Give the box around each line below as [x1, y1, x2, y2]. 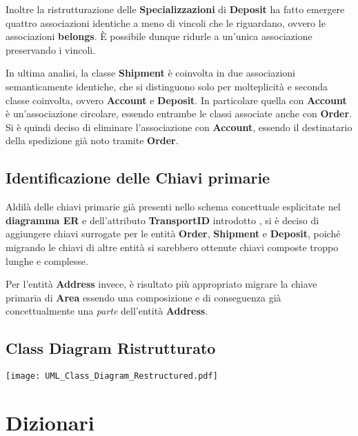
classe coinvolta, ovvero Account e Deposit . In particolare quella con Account [6, 92, 347, 107]
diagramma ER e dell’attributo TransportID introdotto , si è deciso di [6, 212, 319, 227]
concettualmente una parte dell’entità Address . [6, 304, 208, 318]
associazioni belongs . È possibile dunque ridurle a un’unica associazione [6, 29, 312, 43]
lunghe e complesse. [6, 253, 88, 268]
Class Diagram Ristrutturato [6, 337, 216, 359]
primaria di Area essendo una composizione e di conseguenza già [6, 290, 281, 304]
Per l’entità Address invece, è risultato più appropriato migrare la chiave [6, 277, 317, 291]
